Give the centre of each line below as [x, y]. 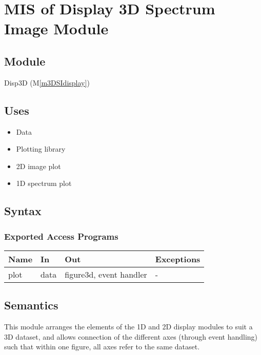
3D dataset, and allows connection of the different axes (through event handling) [131, 336]
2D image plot [38, 166]
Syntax [23, 211]
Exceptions [178, 259]
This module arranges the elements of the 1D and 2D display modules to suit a [128, 327]
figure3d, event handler [106, 274]
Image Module [56, 28]
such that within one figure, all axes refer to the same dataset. [102, 347]
